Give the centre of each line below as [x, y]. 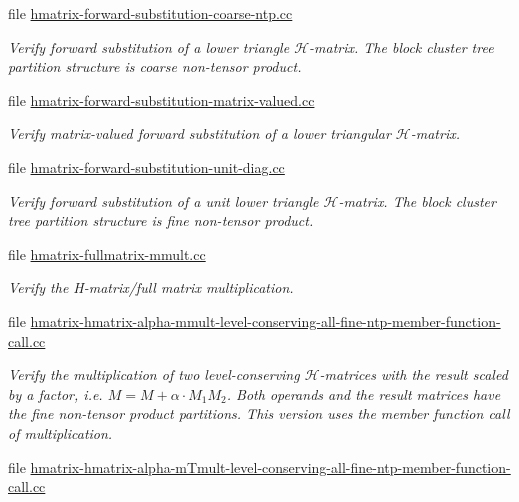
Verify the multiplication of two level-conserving [154, 374]
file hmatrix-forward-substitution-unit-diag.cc [146, 166]
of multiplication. [60, 432]
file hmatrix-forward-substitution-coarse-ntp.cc [150, 13]
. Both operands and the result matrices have [363, 393]
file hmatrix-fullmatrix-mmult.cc [107, 253]
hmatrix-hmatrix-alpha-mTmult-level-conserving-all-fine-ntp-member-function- [270, 466]
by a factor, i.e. [55, 393]
